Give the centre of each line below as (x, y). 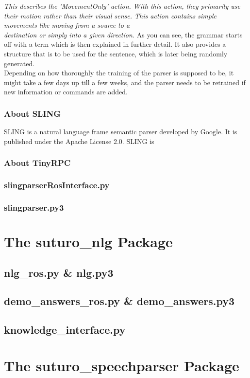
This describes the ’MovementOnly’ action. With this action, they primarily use (122, 6)
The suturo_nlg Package (88, 242)
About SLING (33, 113)
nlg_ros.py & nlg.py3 (59, 272)
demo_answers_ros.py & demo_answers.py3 (119, 301)
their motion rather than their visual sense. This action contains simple (110, 15)
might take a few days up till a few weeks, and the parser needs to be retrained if (125, 82)
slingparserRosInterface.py (57, 185)
